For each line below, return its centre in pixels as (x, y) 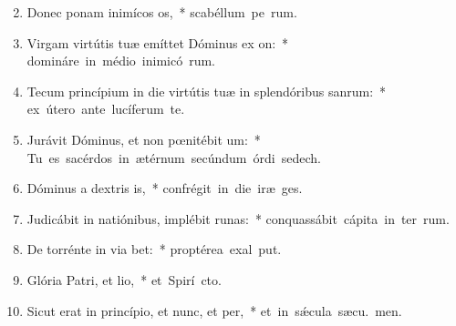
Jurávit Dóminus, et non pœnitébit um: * (144, 139)
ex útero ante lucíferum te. (106, 109)
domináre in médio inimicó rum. (121, 61)
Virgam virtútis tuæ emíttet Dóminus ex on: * (158, 42)
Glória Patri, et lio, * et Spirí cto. (124, 279)
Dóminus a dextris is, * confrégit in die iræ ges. (165, 188)
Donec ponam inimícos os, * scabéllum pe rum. (162, 12)
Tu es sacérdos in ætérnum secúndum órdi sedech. (174, 157)
